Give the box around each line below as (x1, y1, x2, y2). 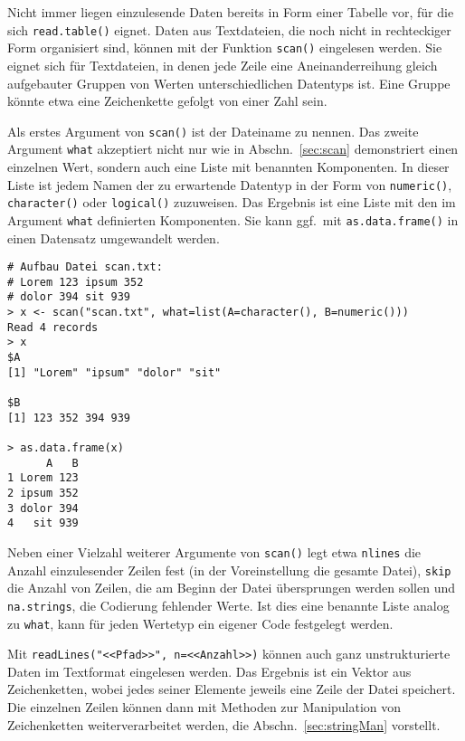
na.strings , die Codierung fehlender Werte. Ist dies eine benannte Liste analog (7, 595, 450, 614)
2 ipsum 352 (7, 487, 79, 499)
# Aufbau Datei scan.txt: (7, 261, 163, 274)
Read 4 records (7, 320, 99, 334)
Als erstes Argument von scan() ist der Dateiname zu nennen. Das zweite (7, 121, 419, 140)
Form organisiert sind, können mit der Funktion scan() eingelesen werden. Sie (7, 38, 442, 57)
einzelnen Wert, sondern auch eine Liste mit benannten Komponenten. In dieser (7, 157, 450, 176)
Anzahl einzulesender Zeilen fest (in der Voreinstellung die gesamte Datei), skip (7, 560, 451, 579)
